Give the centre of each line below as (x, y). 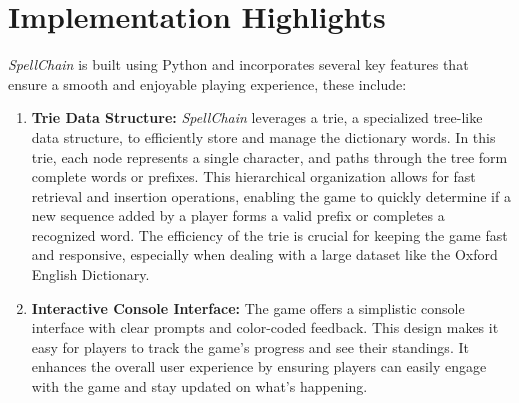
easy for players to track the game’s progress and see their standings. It (250, 346)
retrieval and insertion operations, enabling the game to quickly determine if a (271, 195)
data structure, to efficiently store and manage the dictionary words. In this (263, 136)
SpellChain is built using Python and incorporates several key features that (238, 64)
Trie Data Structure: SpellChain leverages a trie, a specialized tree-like (257, 117)
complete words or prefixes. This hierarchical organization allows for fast (253, 176)
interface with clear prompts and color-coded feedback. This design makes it (265, 327)
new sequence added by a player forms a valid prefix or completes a (238, 215)
